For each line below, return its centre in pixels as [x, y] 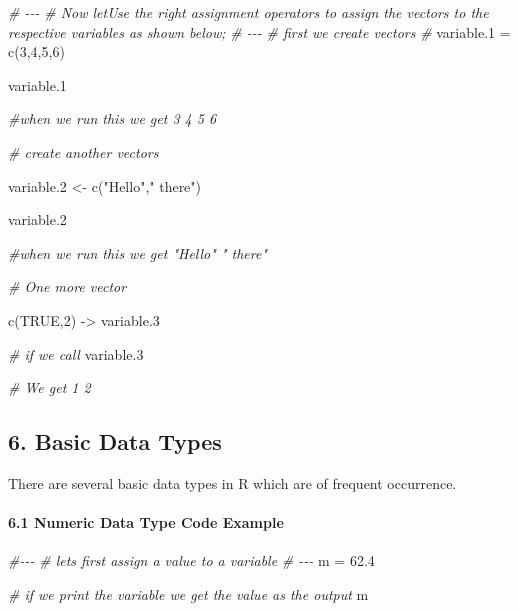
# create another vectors [83, 151]
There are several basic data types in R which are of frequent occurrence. [232, 482]
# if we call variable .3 [76, 353]
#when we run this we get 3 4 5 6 [112, 118]
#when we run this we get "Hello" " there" [137, 252]
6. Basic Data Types [115, 441]
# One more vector [67, 286]
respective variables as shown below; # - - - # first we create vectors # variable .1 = [259, 31]
